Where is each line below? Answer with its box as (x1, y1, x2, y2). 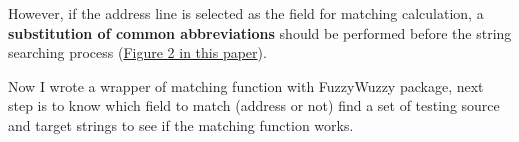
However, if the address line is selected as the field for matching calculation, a (8, 3, 484, 23)
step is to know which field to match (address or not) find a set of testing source (8, 95, 500, 116)
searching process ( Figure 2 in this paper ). (8, 42, 267, 63)
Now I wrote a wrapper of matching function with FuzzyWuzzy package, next (8, 75, 484, 96)
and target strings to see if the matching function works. (8, 114, 354, 135)
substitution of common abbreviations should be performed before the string (8, 22, 512, 43)
